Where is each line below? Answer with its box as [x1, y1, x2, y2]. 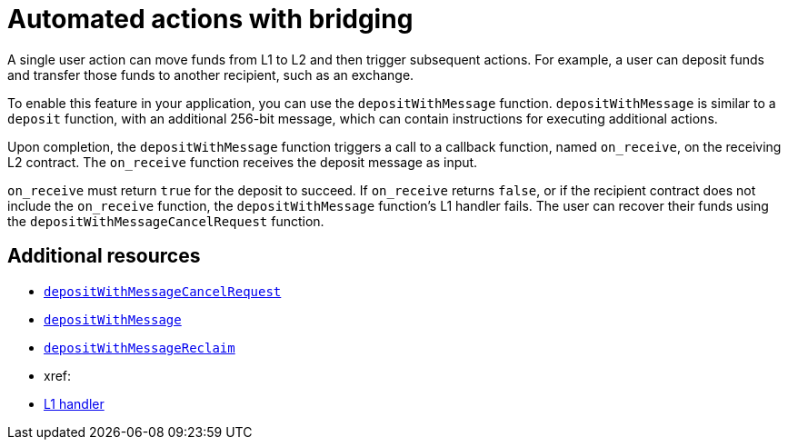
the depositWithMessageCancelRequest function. [7, 213, 324, 229]
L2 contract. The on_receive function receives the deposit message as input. [7, 154, 478, 170]
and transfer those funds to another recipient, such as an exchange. [7, 66, 414, 83]
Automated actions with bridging [7, 4, 414, 35]
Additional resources [7, 244, 201, 268]
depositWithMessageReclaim [44, 340, 235, 355]
